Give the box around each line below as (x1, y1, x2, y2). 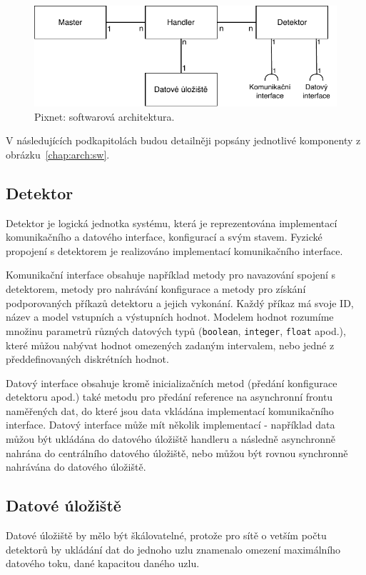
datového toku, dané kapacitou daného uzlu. (6, 556, 200, 571)
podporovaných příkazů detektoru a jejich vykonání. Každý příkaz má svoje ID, (6, 295, 354, 310)
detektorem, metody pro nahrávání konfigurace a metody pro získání (6, 281, 306, 296)
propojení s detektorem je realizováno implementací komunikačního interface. (6, 243, 343, 258)
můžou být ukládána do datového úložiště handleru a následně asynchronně (6, 431, 335, 446)
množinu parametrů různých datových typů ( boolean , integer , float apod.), (6, 323, 346, 338)
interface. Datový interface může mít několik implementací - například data (6, 417, 335, 432)
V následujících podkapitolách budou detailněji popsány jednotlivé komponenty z (6, 133, 361, 148)
